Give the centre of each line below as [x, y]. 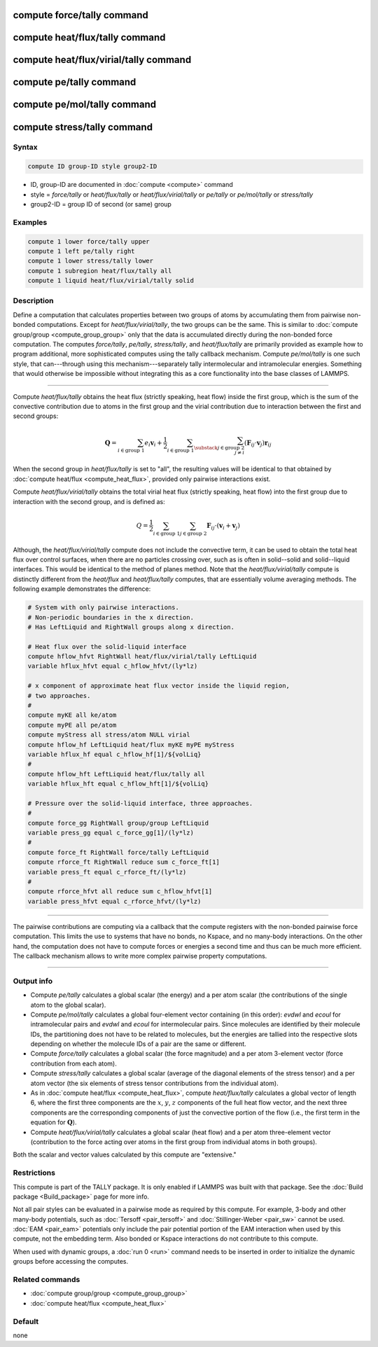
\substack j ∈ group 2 [219, 448]
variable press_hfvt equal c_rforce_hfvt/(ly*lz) [114, 901]
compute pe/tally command [75, 82]
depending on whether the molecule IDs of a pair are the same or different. [138, 1044]
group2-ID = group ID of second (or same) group [101, 204]
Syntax [25, 147]
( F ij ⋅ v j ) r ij [258, 443]
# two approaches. [59, 696]
